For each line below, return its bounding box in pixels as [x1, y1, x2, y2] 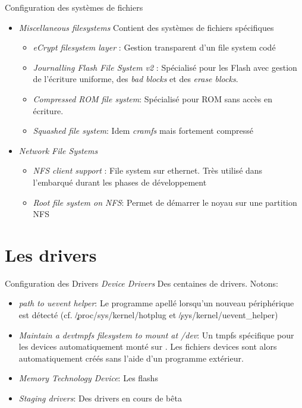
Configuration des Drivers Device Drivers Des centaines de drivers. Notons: [5, 277, 278, 289]
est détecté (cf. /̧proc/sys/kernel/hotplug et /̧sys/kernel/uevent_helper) [18, 309, 278, 321]
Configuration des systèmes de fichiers [5, 1, 143, 13]
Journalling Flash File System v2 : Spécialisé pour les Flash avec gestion [33, 61, 297, 73]
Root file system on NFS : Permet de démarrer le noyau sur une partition [33, 196, 297, 208]
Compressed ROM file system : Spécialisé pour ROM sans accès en [33, 92, 272, 105]
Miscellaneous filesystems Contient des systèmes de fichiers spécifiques [18, 21, 274, 33]
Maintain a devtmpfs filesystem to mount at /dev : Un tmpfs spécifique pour [18, 328, 294, 341]
